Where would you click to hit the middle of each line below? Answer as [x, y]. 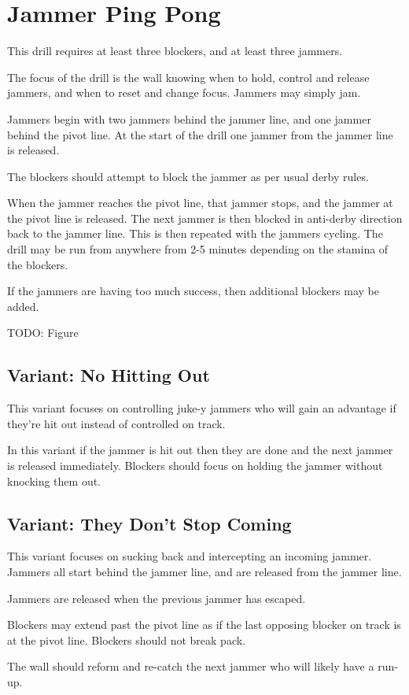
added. [23, 306]
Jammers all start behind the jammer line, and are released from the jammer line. [204, 571]
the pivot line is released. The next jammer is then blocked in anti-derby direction [205, 218]
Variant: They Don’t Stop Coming [149, 523]
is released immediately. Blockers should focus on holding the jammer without [195, 466]
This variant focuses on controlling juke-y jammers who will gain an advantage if [202, 408]
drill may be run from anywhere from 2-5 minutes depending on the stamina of [198, 249]
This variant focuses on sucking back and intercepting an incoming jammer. [190, 556]
